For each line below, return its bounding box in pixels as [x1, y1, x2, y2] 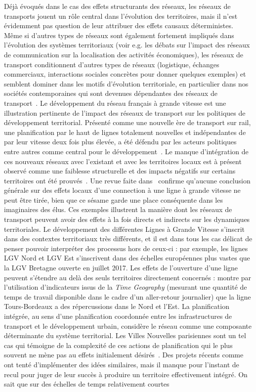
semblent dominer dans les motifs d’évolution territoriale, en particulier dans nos [4, 78, 249, 88]
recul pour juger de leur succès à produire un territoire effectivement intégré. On [4, 369, 248, 379]
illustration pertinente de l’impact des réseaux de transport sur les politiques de [4, 107, 246, 118]
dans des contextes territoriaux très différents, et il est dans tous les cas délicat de [4, 233, 253, 244]
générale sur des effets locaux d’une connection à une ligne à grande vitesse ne [4, 185, 241, 195]
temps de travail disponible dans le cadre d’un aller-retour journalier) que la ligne [4, 291, 251, 302]
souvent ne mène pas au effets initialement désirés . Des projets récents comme [4, 349, 244, 360]
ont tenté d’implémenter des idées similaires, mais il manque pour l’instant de [4, 359, 239, 369]
